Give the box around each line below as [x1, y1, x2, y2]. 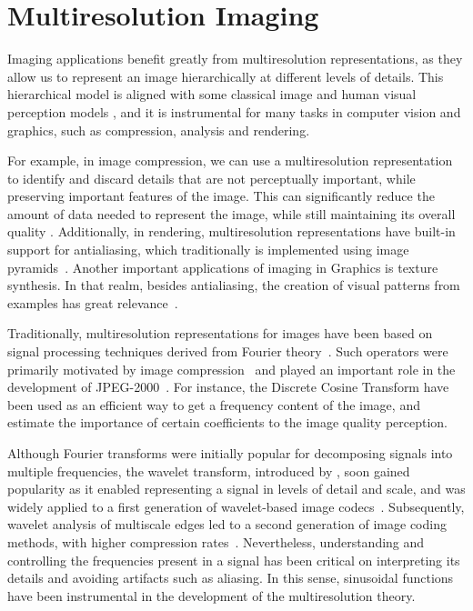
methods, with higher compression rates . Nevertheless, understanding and [7, 532, 425, 551]
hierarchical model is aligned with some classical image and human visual [7, 85, 417, 104]
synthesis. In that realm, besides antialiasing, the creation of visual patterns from [7, 275, 460, 295]
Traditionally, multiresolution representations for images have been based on [7, 324, 433, 343]
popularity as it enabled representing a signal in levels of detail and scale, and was [7, 479, 466, 498]
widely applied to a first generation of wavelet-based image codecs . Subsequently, [7, 496, 465, 516]
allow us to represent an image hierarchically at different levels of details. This [7, 66, 444, 85]
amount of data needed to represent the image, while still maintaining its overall [7, 204, 456, 223]
